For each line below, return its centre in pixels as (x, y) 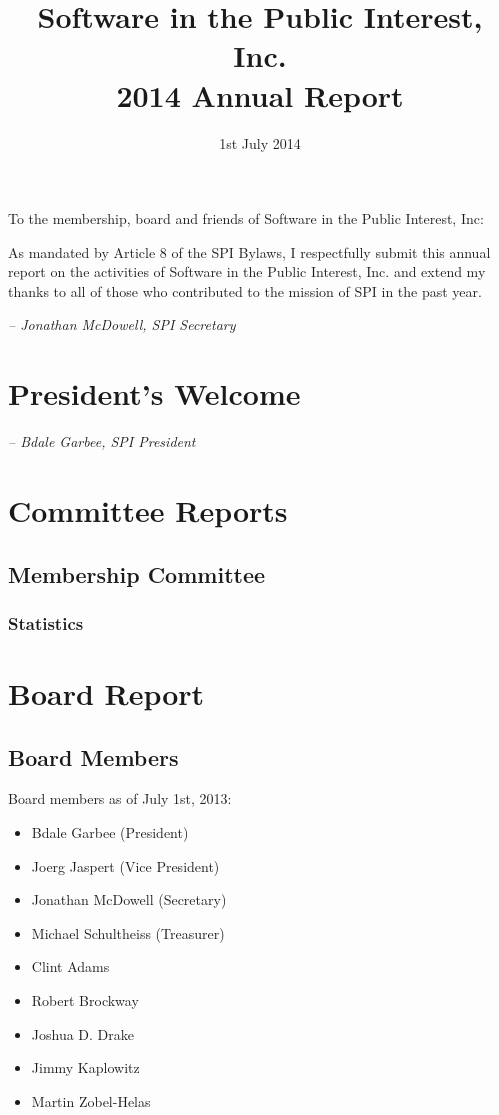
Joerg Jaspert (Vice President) (125, 865)
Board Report (106, 692)
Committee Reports (148, 509)
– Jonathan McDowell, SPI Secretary (122, 324)
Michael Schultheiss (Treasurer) (128, 932)
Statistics (46, 622)
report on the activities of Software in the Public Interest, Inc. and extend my (247, 271)
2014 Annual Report (260, 94)
